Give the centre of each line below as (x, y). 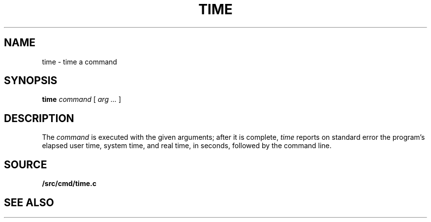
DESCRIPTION (39, 118)
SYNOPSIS (31, 81)
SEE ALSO (29, 202)
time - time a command (79, 62)
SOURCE (26, 164)
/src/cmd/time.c (69, 184)
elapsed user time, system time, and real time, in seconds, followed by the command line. (187, 146)
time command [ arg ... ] (82, 99)
